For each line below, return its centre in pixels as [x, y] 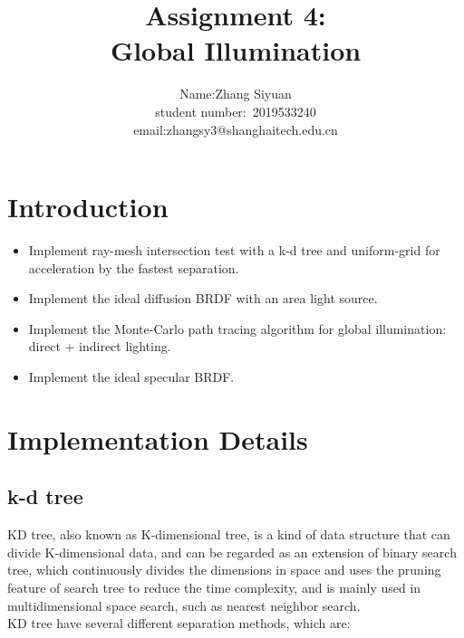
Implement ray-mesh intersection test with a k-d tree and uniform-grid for [234, 250]
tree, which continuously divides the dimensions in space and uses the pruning [224, 570]
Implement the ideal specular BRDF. [131, 376]
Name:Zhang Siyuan [236, 94]
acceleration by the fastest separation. [134, 267]
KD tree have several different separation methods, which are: [179, 623]
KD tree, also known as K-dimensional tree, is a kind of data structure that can [229, 534]
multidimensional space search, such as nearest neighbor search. [184, 605]
